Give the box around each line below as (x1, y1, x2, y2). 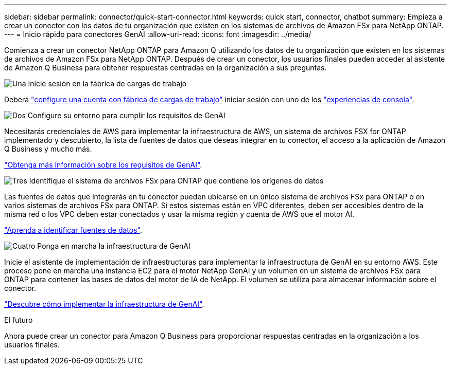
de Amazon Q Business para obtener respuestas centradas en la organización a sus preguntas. (4, 63, 327, 72)
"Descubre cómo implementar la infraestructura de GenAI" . (4, 300, 204, 308)
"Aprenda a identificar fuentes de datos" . (4, 226, 143, 234)
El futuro (4, 316, 33, 324)
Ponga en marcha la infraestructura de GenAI (37, 242, 190, 250)
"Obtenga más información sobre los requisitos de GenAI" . (4, 160, 202, 169)
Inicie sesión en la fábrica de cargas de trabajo (28, 79, 187, 88)
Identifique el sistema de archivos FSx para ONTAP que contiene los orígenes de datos (29, 176, 324, 185)
